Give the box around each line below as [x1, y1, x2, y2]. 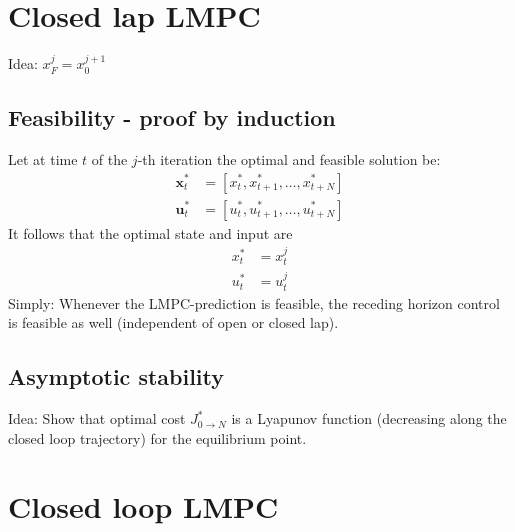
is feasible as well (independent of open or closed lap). [8, 312, 339, 333]
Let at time [8, 148, 78, 169]
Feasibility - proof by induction [8, 102, 336, 133]
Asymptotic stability [8, 361, 225, 392]
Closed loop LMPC [8, 486, 279, 527]
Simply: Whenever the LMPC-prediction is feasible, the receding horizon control [8, 292, 500, 313]
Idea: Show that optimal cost [8, 408, 186, 429]
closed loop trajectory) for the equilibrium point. [8, 427, 307, 448]
